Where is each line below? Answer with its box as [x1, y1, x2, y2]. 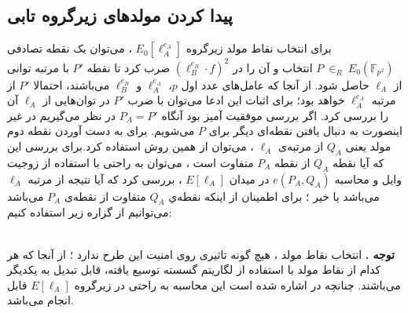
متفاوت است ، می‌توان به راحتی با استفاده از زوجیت [7, 154, 254, 170]
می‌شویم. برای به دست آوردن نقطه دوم [7, 122, 195, 139]
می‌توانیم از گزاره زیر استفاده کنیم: [7, 204, 172, 220]
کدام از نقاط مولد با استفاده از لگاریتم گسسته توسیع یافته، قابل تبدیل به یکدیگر [7, 261, 381, 278]
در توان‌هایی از [42, 92, 110, 108]
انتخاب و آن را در [232, 59, 313, 75]
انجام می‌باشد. [7, 292, 74, 308]
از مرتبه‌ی [278, 138, 324, 155]
